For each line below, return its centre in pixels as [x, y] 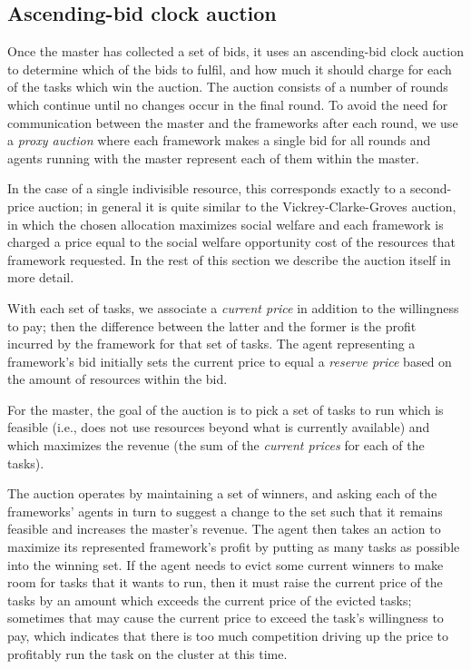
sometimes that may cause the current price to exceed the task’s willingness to [226, 618]
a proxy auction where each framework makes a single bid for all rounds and [219, 140]
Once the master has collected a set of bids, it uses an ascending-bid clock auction [235, 51]
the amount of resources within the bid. [118, 379]
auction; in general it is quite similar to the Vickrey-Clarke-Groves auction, [247, 206]
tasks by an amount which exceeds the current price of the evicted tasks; [210, 600]
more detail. [41, 277]
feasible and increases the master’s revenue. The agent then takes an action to [224, 529]
